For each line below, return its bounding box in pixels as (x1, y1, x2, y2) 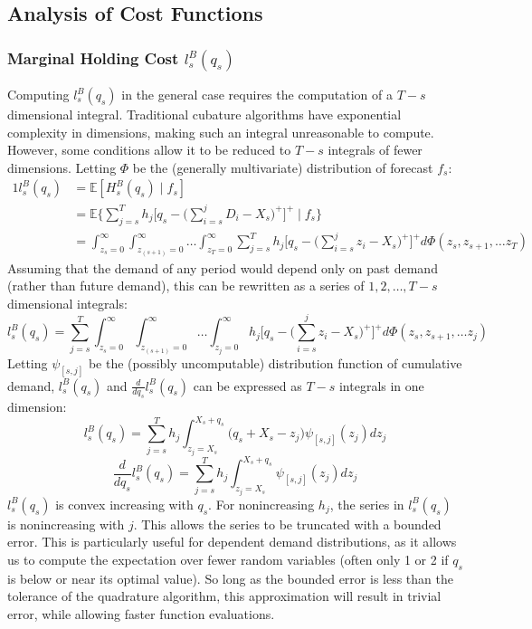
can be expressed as (193, 376, 302, 395)
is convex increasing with (55, 494, 194, 513)
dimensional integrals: (7, 293, 128, 312)
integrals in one (338, 376, 424, 395)
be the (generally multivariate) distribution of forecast (132, 157, 433, 176)
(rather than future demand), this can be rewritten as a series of (7, 276, 365, 295)
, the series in (329, 494, 404, 513)
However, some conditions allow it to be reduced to (7, 140, 291, 159)
